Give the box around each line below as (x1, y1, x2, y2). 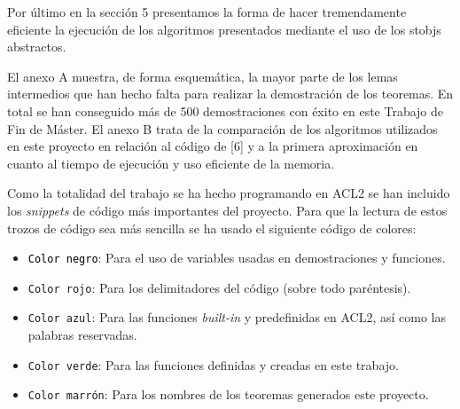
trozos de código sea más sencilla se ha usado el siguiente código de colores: (7, 218, 417, 237)
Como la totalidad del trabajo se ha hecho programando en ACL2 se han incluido (7, 184, 450, 202)
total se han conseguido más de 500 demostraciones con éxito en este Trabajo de (7, 101, 444, 120)
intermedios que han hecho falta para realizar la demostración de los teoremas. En (7, 84, 454, 103)
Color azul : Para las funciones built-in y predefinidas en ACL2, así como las (27, 308, 446, 326)
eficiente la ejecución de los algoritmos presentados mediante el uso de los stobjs (7, 20, 441, 38)
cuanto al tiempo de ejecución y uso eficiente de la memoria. (7, 153, 335, 172)
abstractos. (7, 37, 66, 56)
